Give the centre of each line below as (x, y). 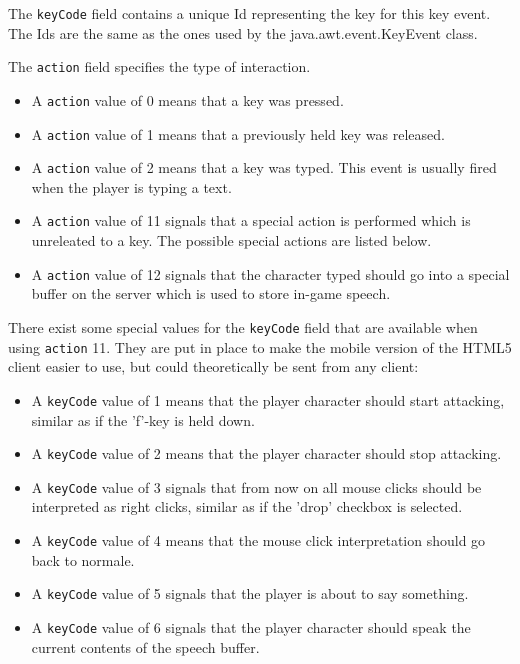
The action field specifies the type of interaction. (159, 66)
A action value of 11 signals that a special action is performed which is (251, 220)
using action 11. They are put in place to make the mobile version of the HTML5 (260, 346)
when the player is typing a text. (131, 186)
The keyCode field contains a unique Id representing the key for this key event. (249, 13)
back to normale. (83, 559)
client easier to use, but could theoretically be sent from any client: (213, 366)
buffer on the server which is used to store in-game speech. (211, 293)
